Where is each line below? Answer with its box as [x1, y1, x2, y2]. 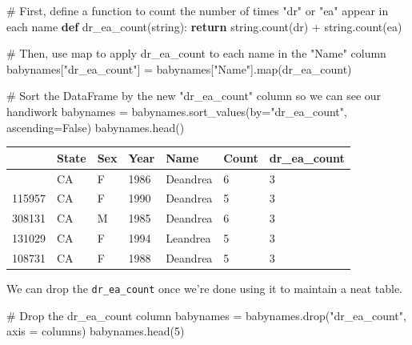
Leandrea [166, 230, 211, 247]
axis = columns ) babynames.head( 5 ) [6, 323, 185, 339]
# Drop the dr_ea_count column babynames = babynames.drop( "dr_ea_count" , [6, 307, 406, 323]
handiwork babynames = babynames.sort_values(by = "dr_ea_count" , [6, 102, 347, 119]
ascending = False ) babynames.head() [6, 118, 185, 135]
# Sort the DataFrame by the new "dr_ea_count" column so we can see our [6, 87, 382, 104]
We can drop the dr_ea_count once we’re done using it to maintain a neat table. [6, 279, 403, 296]
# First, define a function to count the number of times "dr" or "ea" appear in [6, 2, 389, 18]
